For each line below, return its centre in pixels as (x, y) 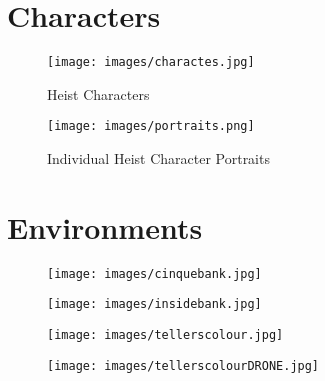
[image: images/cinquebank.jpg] (154, 273)
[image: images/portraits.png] (151, 126)
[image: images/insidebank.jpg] (154, 304)
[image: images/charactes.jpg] (151, 62)
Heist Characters (98, 93)
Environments (105, 226)
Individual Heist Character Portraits (158, 158)
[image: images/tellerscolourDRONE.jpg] (183, 365)
